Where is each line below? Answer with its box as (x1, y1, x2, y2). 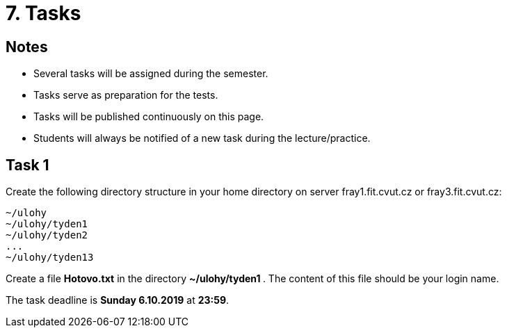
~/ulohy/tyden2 (6, 229, 88, 241)
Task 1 (6, 156, 49, 174)
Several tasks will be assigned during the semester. (33, 67, 268, 80)
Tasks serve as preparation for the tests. (33, 89, 218, 101)
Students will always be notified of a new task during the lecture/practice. (33, 132, 371, 145)
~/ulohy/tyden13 (6, 252, 94, 263)
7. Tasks (6, 1, 81, 25)
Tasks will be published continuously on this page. (33, 111, 264, 123)
